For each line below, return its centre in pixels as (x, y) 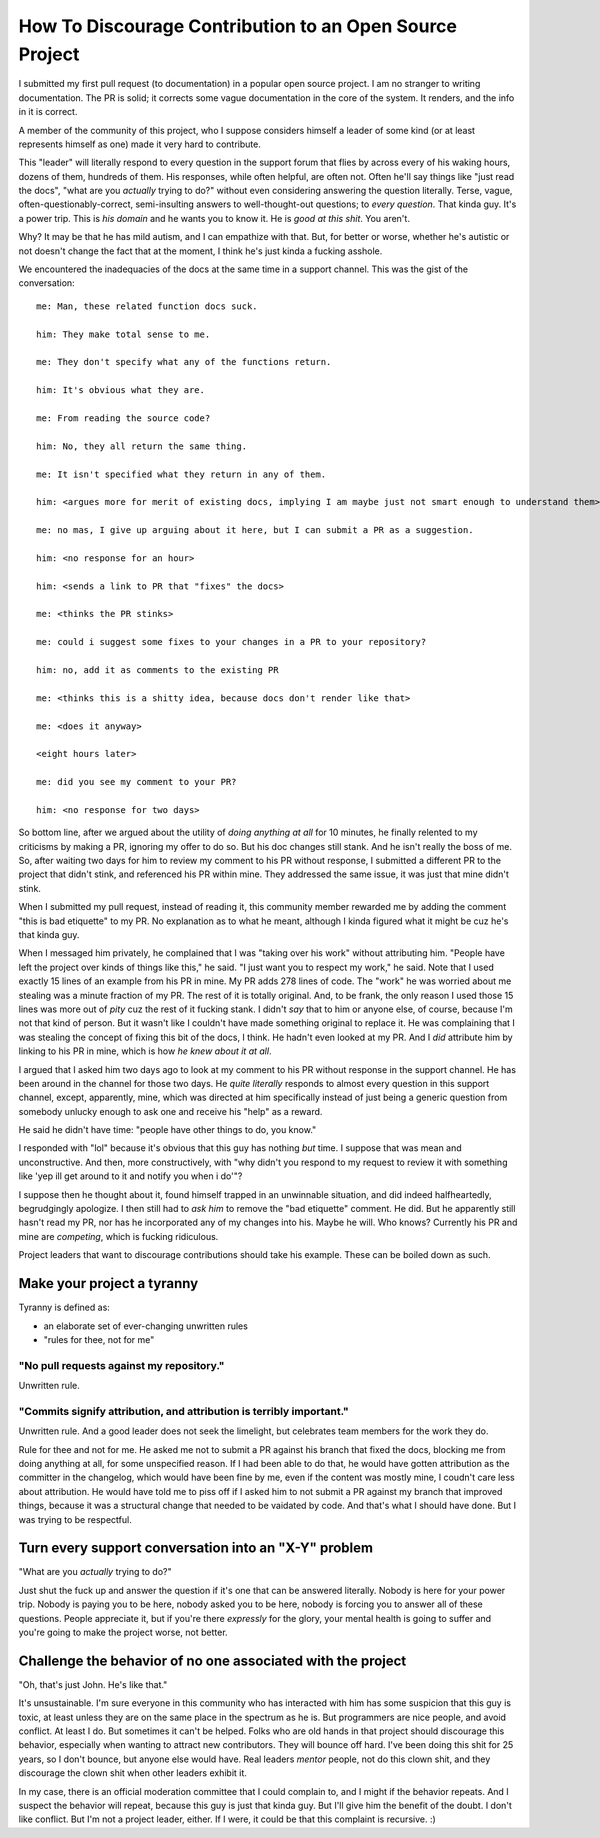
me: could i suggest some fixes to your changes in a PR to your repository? (231, 642)
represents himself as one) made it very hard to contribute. (140, 144)
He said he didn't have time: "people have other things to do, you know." (167, 1130)
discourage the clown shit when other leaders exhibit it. (132, 1773)
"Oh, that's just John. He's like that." (93, 1684)
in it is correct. (48, 112)
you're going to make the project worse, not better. (123, 1632)
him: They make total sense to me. (123, 334)
